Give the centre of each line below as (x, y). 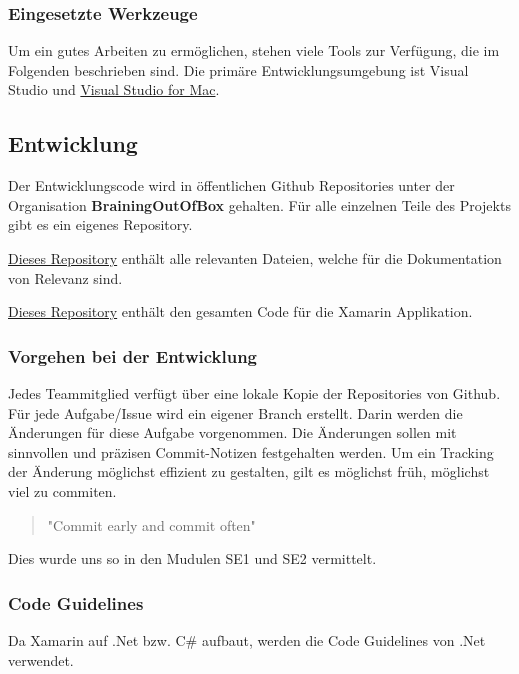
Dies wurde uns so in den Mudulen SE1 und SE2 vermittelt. (192, 558)
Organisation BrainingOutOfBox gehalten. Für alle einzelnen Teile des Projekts (259, 204)
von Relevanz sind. (65, 277)
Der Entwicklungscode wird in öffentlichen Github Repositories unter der (231, 185)
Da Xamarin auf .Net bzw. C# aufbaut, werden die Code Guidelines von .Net (247, 639)
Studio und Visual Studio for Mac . (114, 89)
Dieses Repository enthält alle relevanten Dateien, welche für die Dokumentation (255, 257)
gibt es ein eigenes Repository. (100, 224)
